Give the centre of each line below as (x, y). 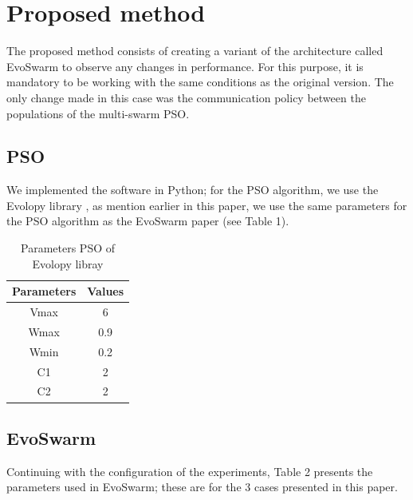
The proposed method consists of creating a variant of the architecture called (195, 51)
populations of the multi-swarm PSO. (98, 113)
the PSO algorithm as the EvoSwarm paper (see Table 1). (148, 221)
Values (106, 291)
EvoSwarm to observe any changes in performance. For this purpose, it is (185, 66)
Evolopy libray (68, 263)
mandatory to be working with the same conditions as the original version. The (200, 82)
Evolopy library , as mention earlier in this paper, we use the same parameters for (207, 205)
